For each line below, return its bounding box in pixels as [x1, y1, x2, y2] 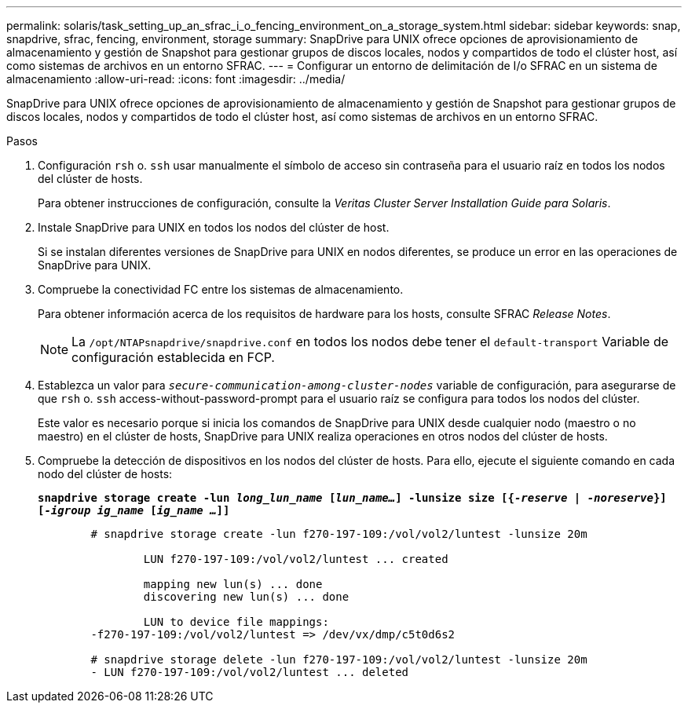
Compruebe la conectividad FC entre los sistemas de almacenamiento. [38, 283, 404, 296]
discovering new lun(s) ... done [143, 590, 349, 603]
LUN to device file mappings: [143, 616, 329, 628]
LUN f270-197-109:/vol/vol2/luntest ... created [143, 553, 448, 565]
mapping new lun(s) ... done [143, 578, 323, 590]
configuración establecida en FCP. [71, 349, 275, 365]
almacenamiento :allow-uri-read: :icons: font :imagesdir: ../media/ [6, 72, 346, 86]
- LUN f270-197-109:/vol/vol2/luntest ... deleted [90, 666, 409, 678]
